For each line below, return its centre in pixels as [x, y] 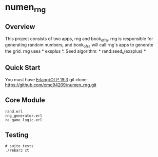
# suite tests [20, 146]
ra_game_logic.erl [24, 120]
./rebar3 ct [17, 151]
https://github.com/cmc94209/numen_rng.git [51, 85]
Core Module [25, 100]
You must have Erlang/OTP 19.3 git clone [46, 79]
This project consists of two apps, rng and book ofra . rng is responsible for [79, 39]
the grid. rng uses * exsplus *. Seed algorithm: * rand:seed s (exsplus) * [76, 52]
